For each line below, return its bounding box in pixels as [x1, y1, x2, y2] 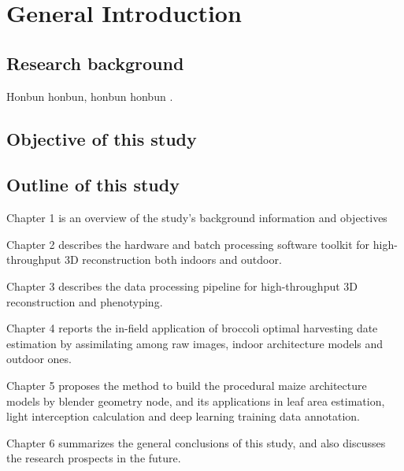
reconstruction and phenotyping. [6, 293, 163, 310]
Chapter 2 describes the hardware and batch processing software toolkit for [6, 235, 370, 252]
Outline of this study [6, 172, 180, 197]
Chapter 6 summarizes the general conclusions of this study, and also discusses [6, 434, 386, 451]
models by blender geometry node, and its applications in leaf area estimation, [6, 392, 385, 409]
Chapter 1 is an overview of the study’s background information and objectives [6, 210, 387, 226]
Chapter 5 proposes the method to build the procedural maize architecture [6, 376, 367, 393]
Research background [6, 50, 184, 75]
